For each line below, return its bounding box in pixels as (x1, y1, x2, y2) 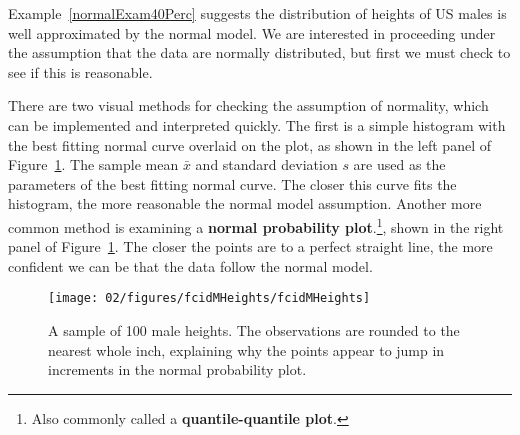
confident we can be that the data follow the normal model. (8, 255, 373, 276)
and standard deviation (195, 154, 338, 175)
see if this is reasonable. (8, 61, 153, 82)
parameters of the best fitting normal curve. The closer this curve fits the (8, 173, 457, 194)
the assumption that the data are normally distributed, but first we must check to (8, 42, 511, 63)
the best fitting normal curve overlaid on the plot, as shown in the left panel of (8, 134, 491, 155)
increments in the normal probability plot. (48, 359, 307, 380)
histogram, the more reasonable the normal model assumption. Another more (8, 193, 482, 214)
